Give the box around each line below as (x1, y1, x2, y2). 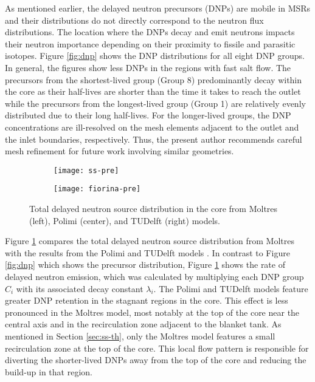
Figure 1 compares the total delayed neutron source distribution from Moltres (5, 234, 295, 247)
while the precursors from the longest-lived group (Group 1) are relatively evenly (5, 97, 306, 109)
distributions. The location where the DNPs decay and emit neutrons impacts (5, 26, 295, 38)
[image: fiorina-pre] (54, 185, 141, 194)
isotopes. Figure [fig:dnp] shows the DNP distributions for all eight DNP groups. (5, 49, 305, 62)
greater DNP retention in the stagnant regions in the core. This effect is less (5, 294, 288, 307)
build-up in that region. (5, 365, 92, 378)
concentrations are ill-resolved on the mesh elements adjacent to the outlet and (5, 120, 299, 133)
